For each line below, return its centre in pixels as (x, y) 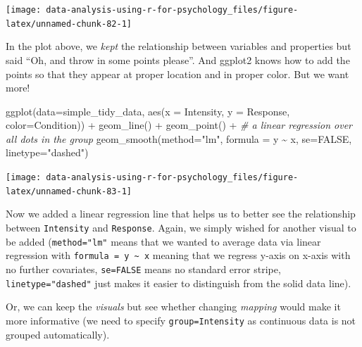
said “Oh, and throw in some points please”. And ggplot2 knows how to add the (178, 59)
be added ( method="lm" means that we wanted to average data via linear (163, 241)
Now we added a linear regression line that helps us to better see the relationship (181, 214)
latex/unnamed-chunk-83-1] (69, 191)
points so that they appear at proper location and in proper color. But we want (177, 74)
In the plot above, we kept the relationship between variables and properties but (179, 46)
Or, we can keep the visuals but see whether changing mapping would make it (173, 307)
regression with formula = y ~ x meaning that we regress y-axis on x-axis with (178, 255)
